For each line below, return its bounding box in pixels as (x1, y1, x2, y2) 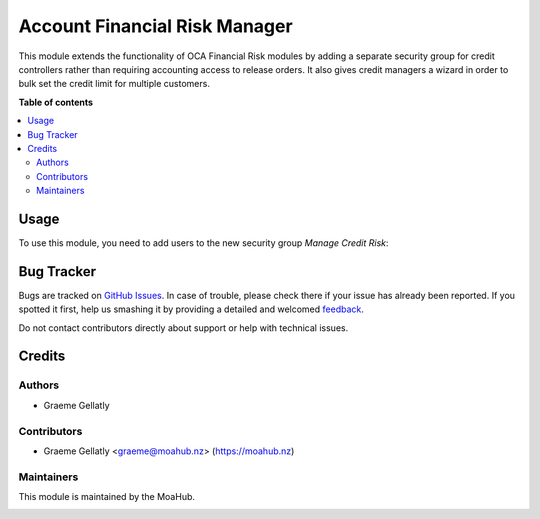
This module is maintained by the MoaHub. (18, 491, 195, 503)
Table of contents (18, 96, 94, 108)
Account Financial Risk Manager (18, 15, 294, 37)
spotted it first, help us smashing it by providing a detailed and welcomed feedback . (18, 303, 365, 315)
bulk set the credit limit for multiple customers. (18, 78, 210, 90)
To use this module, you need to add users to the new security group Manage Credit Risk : (18, 236, 389, 249)
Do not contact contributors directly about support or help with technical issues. (18, 321, 349, 334)
